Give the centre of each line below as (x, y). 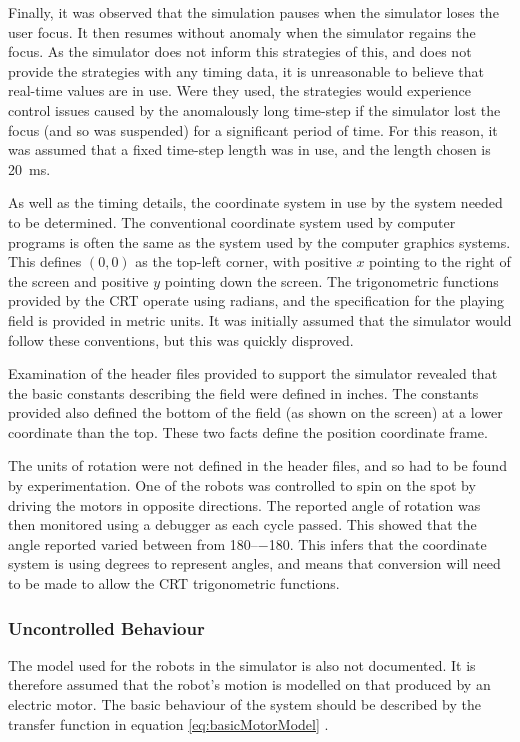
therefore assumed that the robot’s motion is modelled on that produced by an (249, 684)
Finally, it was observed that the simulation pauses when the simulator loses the (253, 12)
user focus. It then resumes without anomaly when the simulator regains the (242, 31)
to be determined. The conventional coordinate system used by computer (232, 221)
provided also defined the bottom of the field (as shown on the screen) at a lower (255, 412)
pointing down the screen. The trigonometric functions (331, 280)
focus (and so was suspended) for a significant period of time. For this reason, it (253, 129)
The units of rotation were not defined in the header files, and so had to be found (257, 465)
